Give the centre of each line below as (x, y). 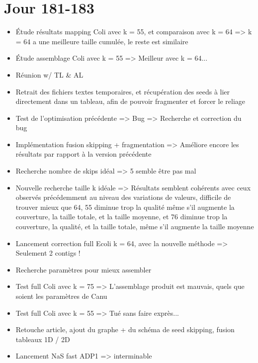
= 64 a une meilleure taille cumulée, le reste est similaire (102, 41)
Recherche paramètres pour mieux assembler (84, 269)
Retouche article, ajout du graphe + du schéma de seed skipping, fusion (125, 329)
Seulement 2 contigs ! (48, 253)
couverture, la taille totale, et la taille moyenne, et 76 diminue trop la (122, 217)
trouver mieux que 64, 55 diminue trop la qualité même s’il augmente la (125, 207)
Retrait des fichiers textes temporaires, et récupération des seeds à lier (123, 91)
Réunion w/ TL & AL (49, 74)
